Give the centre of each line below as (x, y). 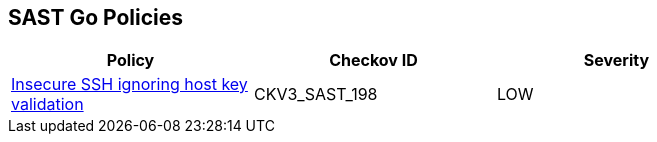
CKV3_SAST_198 (315, 94)
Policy (130, 60)
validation (47, 104)
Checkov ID (373, 60)
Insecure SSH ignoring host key (129, 84)
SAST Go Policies (96, 17)
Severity (616, 60)
